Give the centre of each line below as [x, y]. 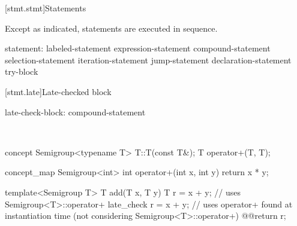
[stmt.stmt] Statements [46, 8]
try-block [22, 71]
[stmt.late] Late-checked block [58, 91]
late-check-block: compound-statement [75, 112]
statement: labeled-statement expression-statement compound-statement [138, 48]
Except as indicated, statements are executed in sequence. [111, 28]
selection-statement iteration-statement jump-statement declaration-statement [148, 59]
